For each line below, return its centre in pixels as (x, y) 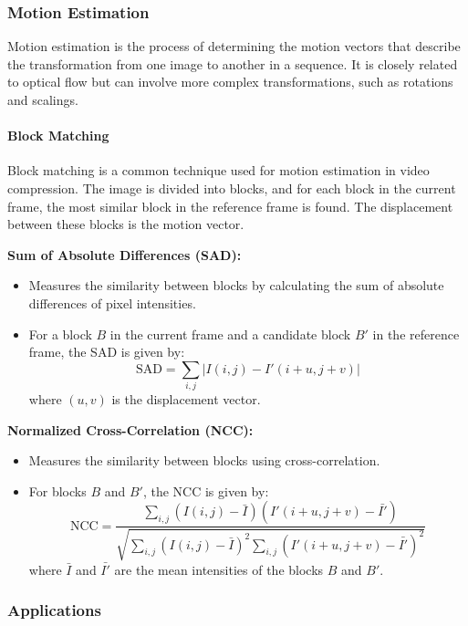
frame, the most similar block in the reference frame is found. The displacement (230, 206)
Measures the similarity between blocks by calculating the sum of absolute (236, 285)
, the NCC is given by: (206, 490)
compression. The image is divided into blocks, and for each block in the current (232, 188)
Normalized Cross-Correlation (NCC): (130, 429)
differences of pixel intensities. (112, 303)
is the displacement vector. (186, 399)
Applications (54, 610)
